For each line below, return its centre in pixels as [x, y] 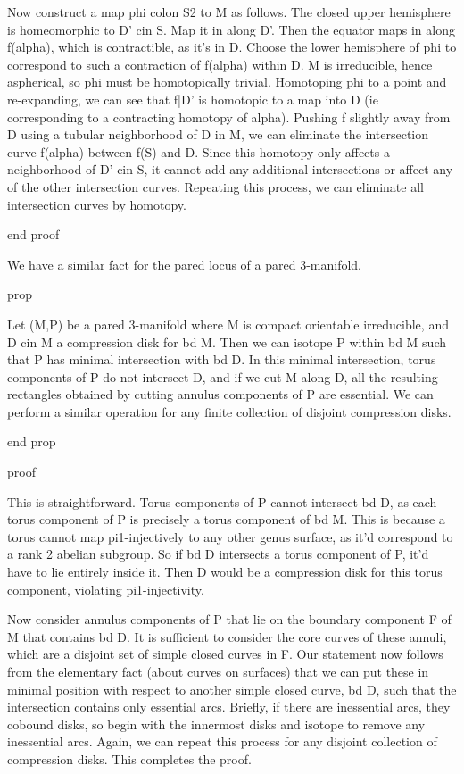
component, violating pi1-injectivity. [106, 589]
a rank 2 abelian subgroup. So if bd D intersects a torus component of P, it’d [218, 554]
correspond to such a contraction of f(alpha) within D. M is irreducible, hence [220, 64]
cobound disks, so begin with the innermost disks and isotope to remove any [216, 724]
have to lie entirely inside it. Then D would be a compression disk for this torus [225, 572]
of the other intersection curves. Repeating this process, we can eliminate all [215, 186]
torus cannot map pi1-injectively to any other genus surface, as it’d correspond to [230, 536]
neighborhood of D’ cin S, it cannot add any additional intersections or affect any [230, 169]
